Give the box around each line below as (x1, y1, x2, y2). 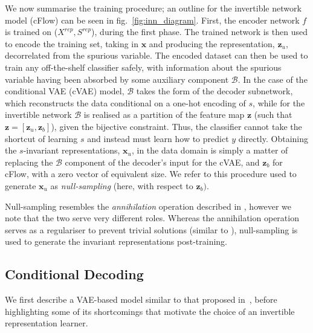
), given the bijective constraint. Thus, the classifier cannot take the (51, 120, 302, 132)
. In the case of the (237, 73, 308, 85)
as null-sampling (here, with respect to (50, 179, 193, 192)
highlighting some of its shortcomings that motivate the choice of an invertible (5, 305, 295, 317)
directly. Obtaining (238, 132, 308, 144)
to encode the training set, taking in (5, 37, 139, 50)
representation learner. (5, 317, 88, 329)
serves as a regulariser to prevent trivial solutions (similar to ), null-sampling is (5, 223, 298, 236)
